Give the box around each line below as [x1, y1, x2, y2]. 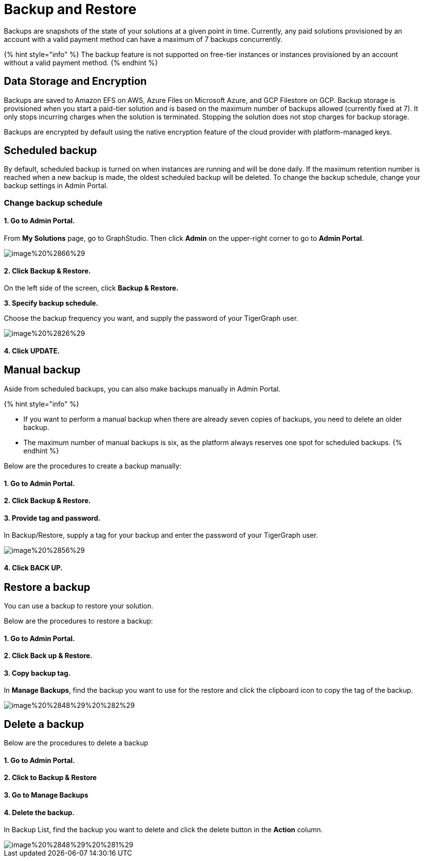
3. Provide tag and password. [4, 513, 101, 522]
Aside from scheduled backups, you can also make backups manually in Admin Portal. [4, 384, 281, 393]
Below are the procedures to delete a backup [4, 739, 148, 747]
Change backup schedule [4, 197, 103, 208]
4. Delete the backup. [4, 808, 74, 817]
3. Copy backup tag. [4, 668, 71, 677]
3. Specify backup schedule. [4, 299, 98, 308]
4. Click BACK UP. [4, 563, 63, 572]
